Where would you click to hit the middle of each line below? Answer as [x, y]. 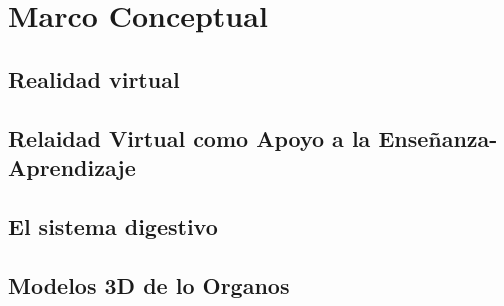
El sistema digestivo [113, 225]
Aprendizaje [72, 166]
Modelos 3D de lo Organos [149, 284]
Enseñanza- [438, 137]
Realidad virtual [94, 78]
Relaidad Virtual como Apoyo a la [189, 137]
